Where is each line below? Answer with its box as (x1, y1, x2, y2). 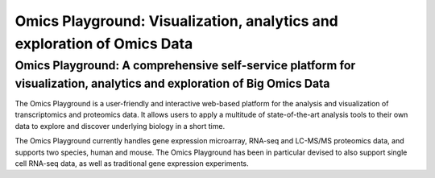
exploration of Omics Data (14, 35, 193, 52)
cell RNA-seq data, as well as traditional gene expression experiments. (14, 158, 249, 168)
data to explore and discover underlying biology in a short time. (14, 121, 226, 130)
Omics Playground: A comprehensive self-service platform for (14, 58, 356, 72)
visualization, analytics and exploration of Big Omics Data (14, 77, 330, 90)
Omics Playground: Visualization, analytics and (14, 12, 338, 30)
